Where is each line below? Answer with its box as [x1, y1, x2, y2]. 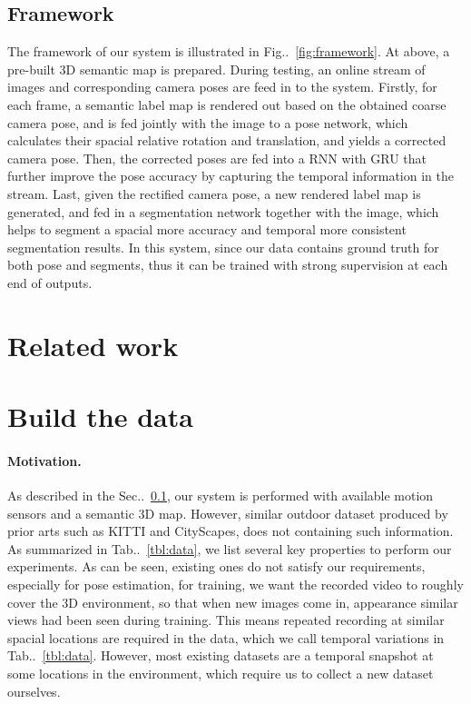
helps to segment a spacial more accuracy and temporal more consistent [7, 220, 407, 239]
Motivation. [7, 451, 82, 470]
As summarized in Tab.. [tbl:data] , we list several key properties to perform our [7, 539, 452, 558]
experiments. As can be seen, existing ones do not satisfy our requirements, [7, 557, 426, 576]
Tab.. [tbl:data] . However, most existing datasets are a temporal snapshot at [7, 646, 434, 665]
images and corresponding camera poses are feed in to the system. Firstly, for [7, 77, 437, 96]
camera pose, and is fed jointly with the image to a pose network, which [7, 113, 408, 132]
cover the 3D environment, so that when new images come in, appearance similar [7, 592, 458, 611]
